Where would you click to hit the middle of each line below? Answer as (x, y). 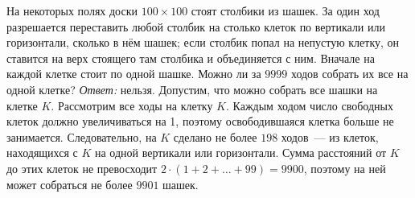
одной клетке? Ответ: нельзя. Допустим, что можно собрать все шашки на (192, 89)
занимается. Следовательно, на (82, 136)
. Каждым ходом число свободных (310, 105)
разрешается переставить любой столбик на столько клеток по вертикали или (196, 26)
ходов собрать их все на (349, 74)
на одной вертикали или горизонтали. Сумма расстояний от (240, 153)
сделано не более (215, 136)
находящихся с (42, 153)
